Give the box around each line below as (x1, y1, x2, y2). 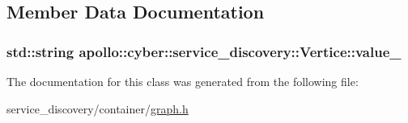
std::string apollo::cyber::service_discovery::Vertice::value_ (6, 41, 402, 61)
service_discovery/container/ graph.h (6, 100, 189, 117)
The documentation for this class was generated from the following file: (6, 73, 359, 89)
